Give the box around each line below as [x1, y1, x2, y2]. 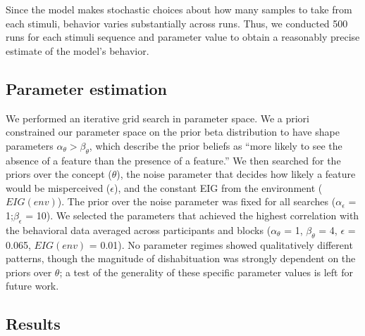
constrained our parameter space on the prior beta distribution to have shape [6, 124, 340, 139]
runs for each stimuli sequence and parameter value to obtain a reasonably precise [6, 30, 360, 44]
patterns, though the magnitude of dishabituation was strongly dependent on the [6, 251, 356, 266]
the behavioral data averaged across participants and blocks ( [6, 222, 271, 237]
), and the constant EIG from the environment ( [113, 180, 323, 195]
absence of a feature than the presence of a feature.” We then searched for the [6, 153, 341, 167]
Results [6, 313, 61, 335]
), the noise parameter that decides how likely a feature [116, 167, 356, 181]
